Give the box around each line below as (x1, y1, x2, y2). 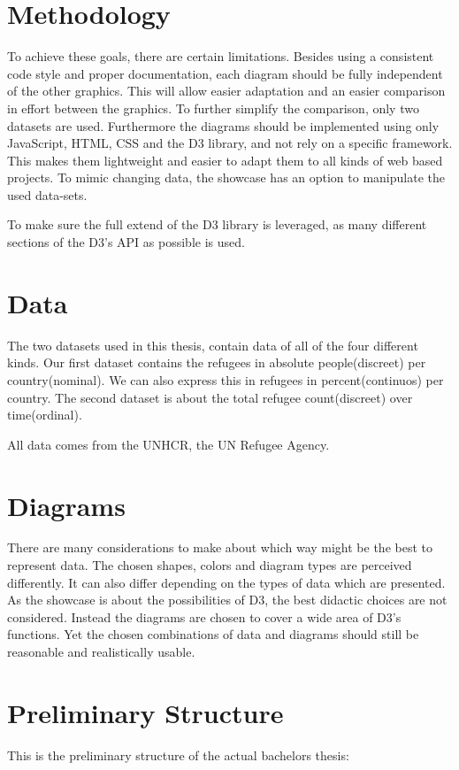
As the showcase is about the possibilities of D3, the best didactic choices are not (7, 590, 448, 609)
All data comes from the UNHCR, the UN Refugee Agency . (7, 435, 330, 453)
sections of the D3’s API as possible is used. (7, 233, 245, 251)
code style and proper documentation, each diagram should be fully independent (7, 64, 443, 82)
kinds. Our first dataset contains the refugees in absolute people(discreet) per (7, 353, 426, 372)
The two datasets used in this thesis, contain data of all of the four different (7, 335, 418, 354)
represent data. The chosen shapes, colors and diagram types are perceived (7, 556, 412, 574)
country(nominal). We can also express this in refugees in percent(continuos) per (7, 370, 444, 389)
